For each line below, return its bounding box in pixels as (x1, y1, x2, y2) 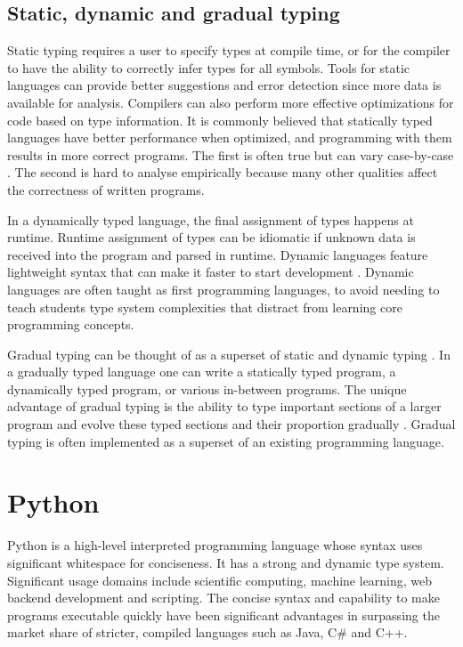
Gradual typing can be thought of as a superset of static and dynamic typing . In (7, 344, 451, 363)
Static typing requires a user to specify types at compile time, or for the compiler (7, 41, 451, 60)
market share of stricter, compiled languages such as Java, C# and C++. (7, 623, 408, 642)
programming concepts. (7, 315, 134, 334)
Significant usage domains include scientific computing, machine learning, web (7, 570, 433, 589)
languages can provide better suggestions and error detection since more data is (7, 76, 442, 94)
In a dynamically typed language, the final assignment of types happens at (7, 210, 414, 229)
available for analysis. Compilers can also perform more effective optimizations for (7, 93, 454, 111)
